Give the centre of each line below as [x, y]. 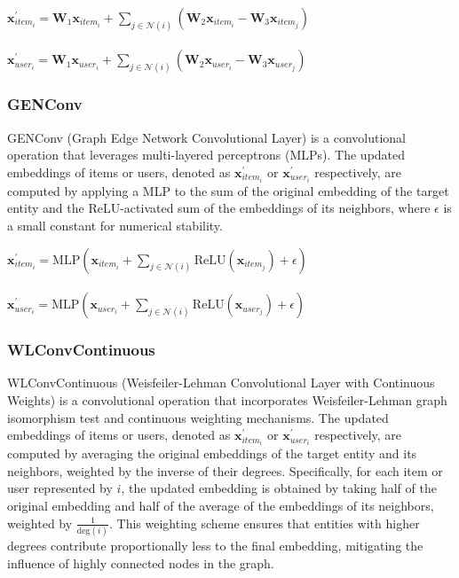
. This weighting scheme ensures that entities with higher [265, 523]
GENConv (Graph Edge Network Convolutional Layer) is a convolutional [207, 137]
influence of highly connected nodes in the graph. [141, 562]
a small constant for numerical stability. [115, 225]
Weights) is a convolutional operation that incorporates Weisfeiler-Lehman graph [227, 400]
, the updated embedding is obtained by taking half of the [279, 488]
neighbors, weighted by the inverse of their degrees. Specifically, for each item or [225, 470]
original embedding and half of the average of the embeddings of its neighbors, [221, 506]
